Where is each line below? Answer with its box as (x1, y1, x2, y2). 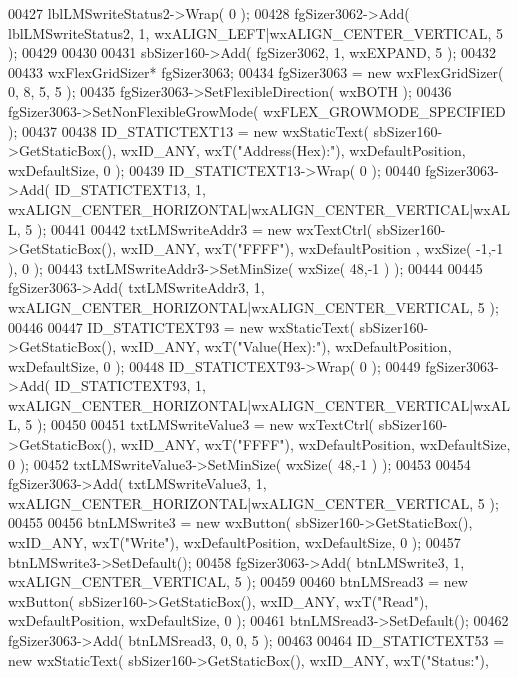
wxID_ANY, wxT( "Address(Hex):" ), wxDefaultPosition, (120, 140, 466, 161)
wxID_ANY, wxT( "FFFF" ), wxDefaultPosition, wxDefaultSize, (120, 434, 511, 455)
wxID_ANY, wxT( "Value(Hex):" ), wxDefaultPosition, (120, 336, 452, 357)
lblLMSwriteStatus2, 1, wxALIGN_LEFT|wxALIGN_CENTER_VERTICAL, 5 (8, 22, 504, 43)
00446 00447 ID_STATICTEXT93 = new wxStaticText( (8, 316, 355, 337)
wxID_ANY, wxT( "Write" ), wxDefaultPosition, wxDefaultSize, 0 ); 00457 (8, 532, 461, 553)
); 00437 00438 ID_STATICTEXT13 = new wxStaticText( (8, 120, 369, 141)
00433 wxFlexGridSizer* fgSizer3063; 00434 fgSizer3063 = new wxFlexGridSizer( (8, 61, 504, 82)
